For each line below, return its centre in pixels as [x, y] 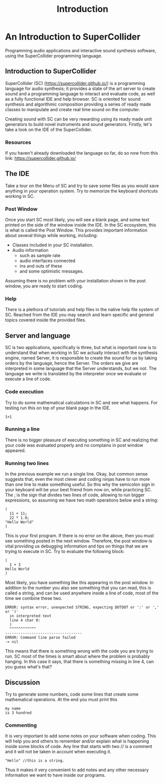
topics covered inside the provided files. [46, 320]
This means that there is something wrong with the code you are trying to [79, 651]
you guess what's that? [29, 667]
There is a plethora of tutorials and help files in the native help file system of [82, 310]
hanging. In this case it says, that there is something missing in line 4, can [79, 662]
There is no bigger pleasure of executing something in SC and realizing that [82, 440]
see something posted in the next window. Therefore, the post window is [79, 541]
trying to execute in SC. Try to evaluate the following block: [65, 551]
